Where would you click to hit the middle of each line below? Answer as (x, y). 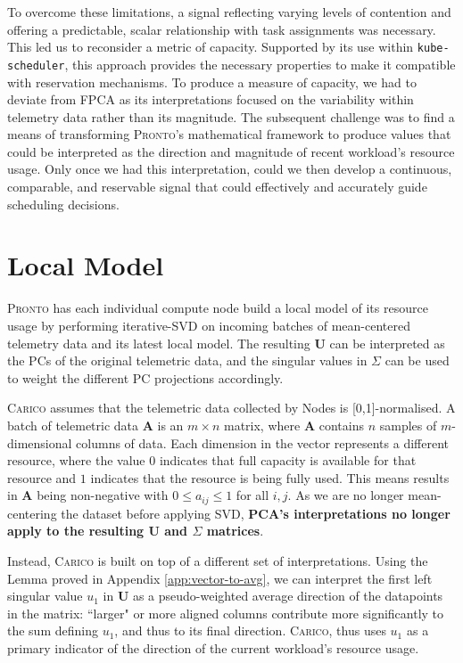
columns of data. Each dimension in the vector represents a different (262, 442)
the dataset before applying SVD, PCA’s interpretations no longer (256, 513)
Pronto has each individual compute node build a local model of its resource (218, 308)
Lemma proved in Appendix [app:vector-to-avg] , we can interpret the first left (220, 578)
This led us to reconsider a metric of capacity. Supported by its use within (211, 47)
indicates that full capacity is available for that (288, 460)
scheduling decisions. (63, 204)
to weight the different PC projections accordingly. (145, 377)
